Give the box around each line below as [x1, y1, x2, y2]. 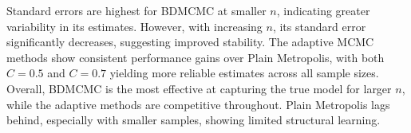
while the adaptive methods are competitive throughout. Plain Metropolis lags [6, 96, 390, 112]
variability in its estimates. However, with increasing [6, 18, 263, 34]
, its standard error [272, 18, 366, 34]
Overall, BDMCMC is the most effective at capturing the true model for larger [6, 80, 392, 96]
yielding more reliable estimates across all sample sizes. [109, 65, 379, 81]
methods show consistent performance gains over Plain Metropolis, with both [6, 49, 385, 65]
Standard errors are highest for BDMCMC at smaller [6, 2, 267, 18]
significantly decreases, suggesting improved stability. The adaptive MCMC [6, 33, 374, 50]
